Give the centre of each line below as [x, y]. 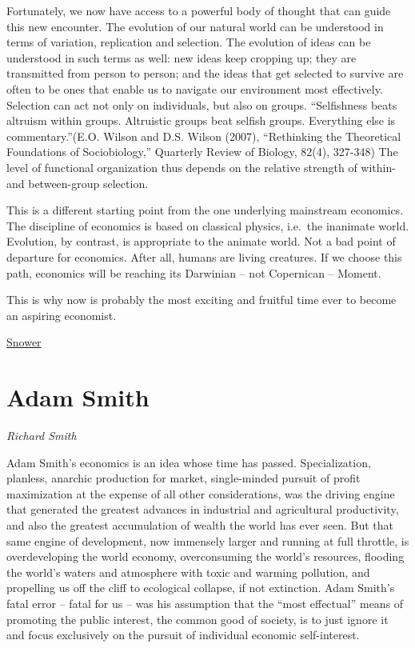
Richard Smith [42, 435]
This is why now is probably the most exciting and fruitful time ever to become [202, 300]
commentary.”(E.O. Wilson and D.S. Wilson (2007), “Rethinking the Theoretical [204, 136]
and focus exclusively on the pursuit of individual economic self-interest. [183, 635]
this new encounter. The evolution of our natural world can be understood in [195, 26]
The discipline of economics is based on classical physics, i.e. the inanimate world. [208, 225]
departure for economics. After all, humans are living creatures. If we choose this [204, 256]
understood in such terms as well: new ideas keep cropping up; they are [182, 57]
